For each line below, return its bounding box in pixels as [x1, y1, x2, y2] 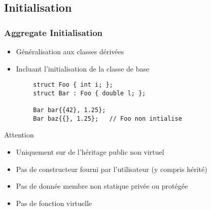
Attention [4, 129, 34, 140]
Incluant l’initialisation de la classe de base [16, 63, 150, 74]
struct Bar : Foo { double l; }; [33, 89, 146, 97]
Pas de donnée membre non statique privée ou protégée [16, 181, 188, 191]
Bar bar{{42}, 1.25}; [33, 107, 106, 114]
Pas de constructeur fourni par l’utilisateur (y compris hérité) [16, 163, 207, 174]
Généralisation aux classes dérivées [16, 46, 124, 56]
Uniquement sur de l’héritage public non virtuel [16, 147, 164, 157]
